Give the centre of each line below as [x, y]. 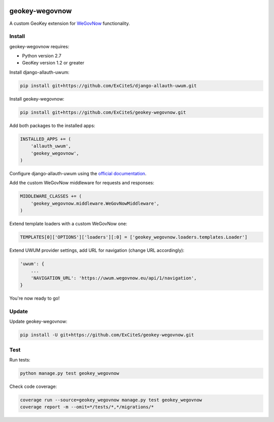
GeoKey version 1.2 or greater [53, 63]
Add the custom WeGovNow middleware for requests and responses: [82, 183]
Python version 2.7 [42, 56]
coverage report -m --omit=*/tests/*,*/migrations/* [87, 407]
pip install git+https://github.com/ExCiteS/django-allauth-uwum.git [108, 86]
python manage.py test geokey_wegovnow [70, 373]
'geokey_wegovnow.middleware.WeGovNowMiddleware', [95, 203]
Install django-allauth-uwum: [39, 72]
